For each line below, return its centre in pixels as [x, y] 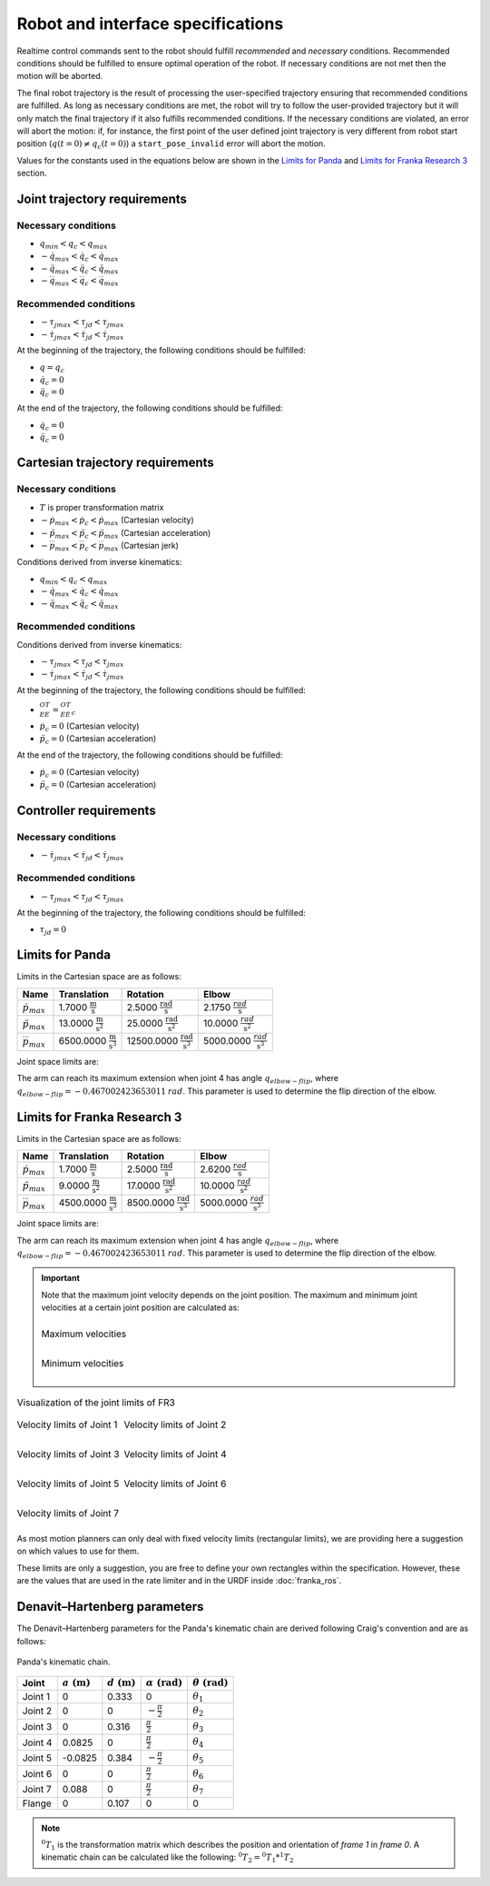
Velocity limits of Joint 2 [175, 1424]
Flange [37, 1803]
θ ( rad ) [210, 1683]
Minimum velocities [83, 1363]
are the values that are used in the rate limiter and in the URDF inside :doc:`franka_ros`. [179, 1581]
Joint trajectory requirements [102, 199]
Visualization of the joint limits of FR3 [96, 1402]
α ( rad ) [164, 1683]
